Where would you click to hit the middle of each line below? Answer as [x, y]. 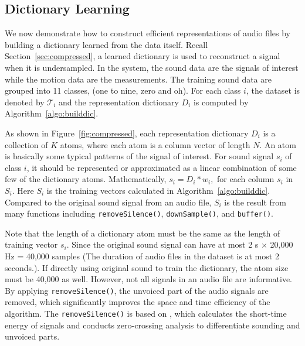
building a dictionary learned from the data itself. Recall [106, 44]
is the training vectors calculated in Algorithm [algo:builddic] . [158, 190]
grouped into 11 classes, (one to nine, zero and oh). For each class [123, 90]
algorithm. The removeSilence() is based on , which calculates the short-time [146, 313]
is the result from [255, 202]
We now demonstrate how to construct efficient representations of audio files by [148, 33]
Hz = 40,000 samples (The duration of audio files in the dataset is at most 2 [142, 256]
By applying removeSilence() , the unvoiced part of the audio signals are [137, 290]
